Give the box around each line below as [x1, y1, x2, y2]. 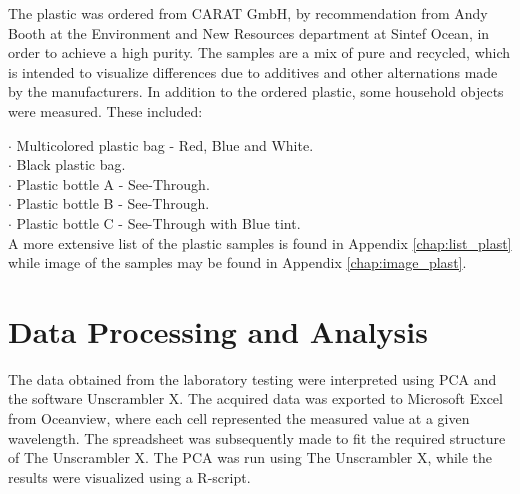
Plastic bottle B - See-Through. [16, 193, 210, 214]
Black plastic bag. [16, 154, 126, 175]
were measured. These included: [8, 100, 203, 121]
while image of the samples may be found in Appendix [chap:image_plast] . [8, 252, 467, 273]
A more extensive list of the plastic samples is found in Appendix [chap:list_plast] [8, 232, 512, 253]
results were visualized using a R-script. [8, 466, 251, 487]
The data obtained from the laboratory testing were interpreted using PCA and [8, 368, 497, 389]
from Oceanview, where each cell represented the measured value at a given [8, 408, 470, 429]
